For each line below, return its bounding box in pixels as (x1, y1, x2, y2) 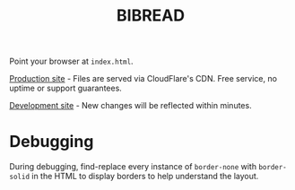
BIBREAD (116, 5, 186, 26)
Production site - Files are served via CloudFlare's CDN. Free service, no (9, 73, 278, 84)
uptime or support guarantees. (9, 82, 123, 94)
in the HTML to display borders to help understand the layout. (30, 171, 259, 182)
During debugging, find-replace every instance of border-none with (9, 161, 257, 172)
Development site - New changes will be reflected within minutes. (9, 100, 253, 111)
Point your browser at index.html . (9, 56, 134, 67)
